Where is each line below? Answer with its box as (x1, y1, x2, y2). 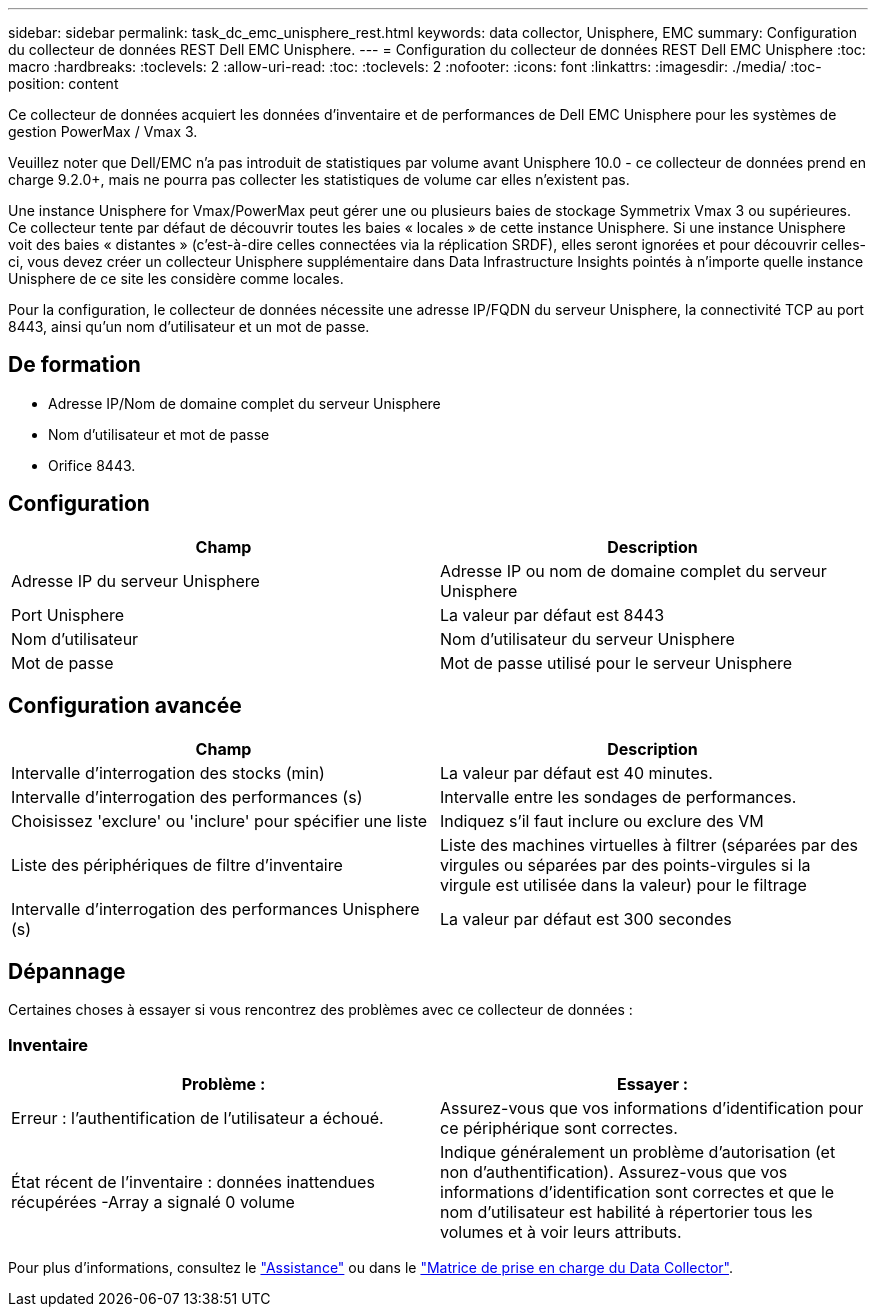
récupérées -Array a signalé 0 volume (11, 1192, 295, 1213)
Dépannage (8, 958, 126, 984)
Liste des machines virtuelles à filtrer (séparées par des (440, 834, 858, 855)
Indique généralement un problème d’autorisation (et (440, 1142, 836, 1163)
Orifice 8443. (48, 456, 136, 474)
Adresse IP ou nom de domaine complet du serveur (440, 560, 827, 581)
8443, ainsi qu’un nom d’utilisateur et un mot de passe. (8, 318, 370, 335)
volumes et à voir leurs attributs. (440, 1222, 682, 1243)
